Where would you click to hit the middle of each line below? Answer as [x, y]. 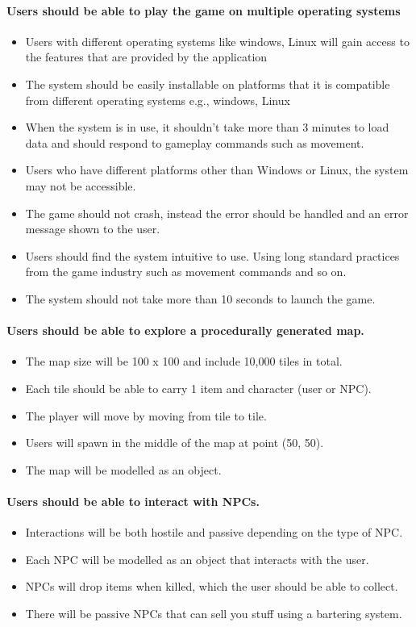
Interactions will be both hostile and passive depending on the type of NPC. [214, 532]
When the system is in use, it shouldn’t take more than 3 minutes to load [207, 127]
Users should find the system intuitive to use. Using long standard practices [212, 255]
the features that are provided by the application [146, 57]
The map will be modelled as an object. [123, 469]
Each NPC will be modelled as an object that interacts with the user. [197, 559]
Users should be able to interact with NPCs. [133, 501]
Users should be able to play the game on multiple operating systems [204, 10]
